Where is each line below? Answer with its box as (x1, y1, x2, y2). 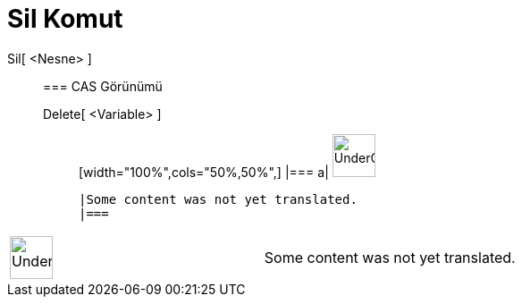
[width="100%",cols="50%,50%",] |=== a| (79, 164, 329, 180)
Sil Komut (7, 4, 123, 34)
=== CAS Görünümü (43, 78, 163, 94)
